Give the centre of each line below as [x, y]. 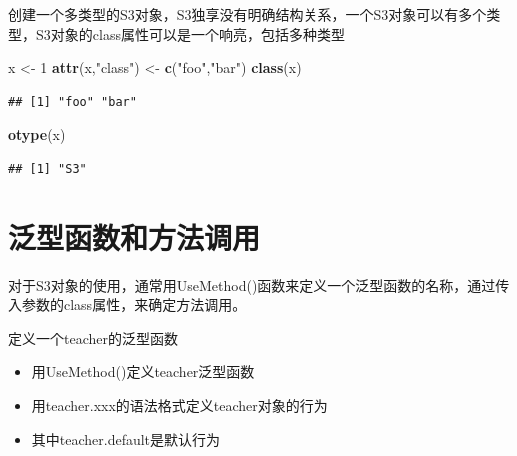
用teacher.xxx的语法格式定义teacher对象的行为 [179, 405]
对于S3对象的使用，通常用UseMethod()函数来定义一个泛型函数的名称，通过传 [259, 284]
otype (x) [37, 134]
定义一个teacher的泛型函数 [93, 337]
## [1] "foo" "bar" [72, 101]
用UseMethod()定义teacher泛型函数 [143, 371]
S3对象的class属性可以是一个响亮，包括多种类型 [190, 33]
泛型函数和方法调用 [134, 236]
